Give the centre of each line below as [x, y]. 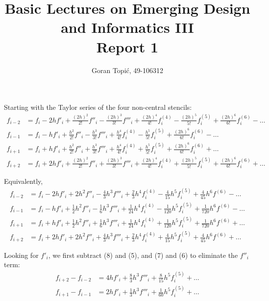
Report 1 [127, 46]
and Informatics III [127, 27]
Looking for [21, 255]
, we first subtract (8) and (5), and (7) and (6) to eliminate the [143, 255]
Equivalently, [24, 181]
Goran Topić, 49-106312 [127, 70]
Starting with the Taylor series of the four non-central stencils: [98, 107]
